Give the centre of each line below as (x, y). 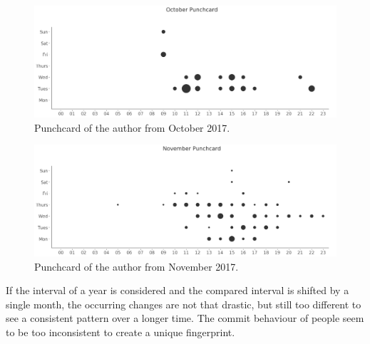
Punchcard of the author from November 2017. (137, 266)
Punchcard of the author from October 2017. (132, 127)
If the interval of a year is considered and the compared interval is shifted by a (178, 290)
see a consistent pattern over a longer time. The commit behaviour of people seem (185, 318)
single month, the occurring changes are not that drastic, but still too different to (184, 304)
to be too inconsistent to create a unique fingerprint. (120, 332)
